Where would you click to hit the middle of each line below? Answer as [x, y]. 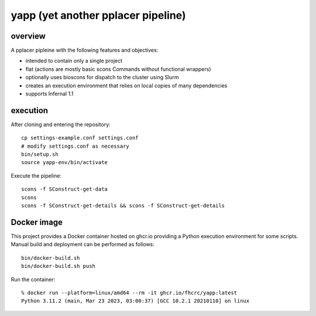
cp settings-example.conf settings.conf [80, 138]
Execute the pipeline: [36, 175]
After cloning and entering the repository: [61, 124]
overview [28, 36]
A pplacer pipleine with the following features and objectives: [85, 50]
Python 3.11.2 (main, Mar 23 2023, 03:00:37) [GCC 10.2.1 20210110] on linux [135, 301]
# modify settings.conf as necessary [75, 146]
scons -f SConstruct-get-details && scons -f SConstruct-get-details [123, 206]
